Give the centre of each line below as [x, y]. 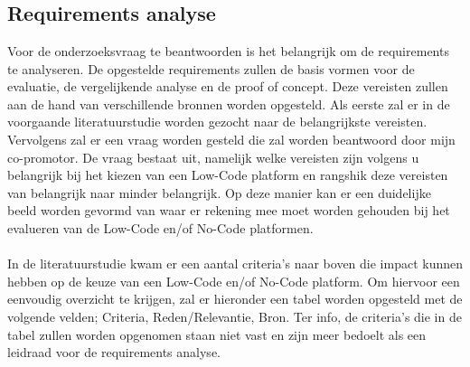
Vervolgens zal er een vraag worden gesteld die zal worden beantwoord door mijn [231, 139]
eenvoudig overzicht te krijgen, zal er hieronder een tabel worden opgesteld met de [235, 299]
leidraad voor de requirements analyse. [114, 352]
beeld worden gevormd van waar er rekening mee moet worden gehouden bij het [229, 210]
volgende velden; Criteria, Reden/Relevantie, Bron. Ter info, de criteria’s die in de [235, 316]
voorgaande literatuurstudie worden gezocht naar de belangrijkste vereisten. [217, 122]
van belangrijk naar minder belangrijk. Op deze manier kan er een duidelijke [219, 192]
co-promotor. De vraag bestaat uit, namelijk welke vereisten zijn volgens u [213, 157]
